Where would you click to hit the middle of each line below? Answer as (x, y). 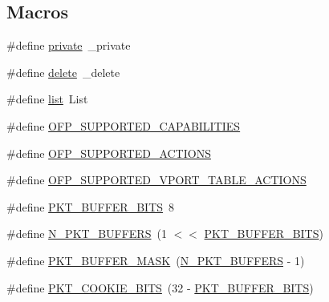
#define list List (47, 99)
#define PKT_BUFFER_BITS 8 (91, 206)
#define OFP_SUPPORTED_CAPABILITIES (124, 125)
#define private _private (69, 45)
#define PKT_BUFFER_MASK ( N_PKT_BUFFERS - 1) (156, 260)
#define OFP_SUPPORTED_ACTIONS (109, 153)
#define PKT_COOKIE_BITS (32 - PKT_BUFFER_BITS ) (160, 287)
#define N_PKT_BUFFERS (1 (87, 234)
